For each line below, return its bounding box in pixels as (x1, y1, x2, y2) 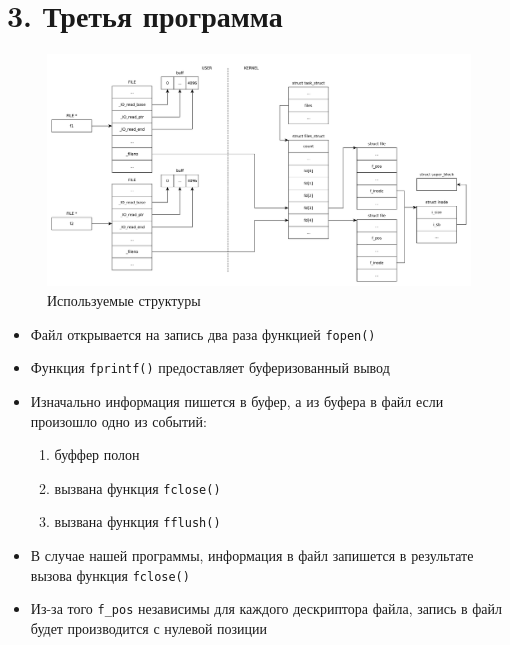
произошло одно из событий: (30, 410, 207, 431)
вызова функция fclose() (30, 564, 190, 585)
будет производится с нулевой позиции (30, 617, 268, 638)
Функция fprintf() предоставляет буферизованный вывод (30, 357, 390, 378)
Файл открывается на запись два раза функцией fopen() (30, 323, 376, 344)
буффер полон (54, 444, 140, 465)
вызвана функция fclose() (54, 477, 221, 498)
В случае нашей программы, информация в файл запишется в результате (30, 545, 474, 565)
